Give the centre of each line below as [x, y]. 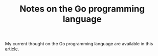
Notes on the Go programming [82, 9]
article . [12, 49]
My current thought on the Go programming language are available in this [79, 44]
